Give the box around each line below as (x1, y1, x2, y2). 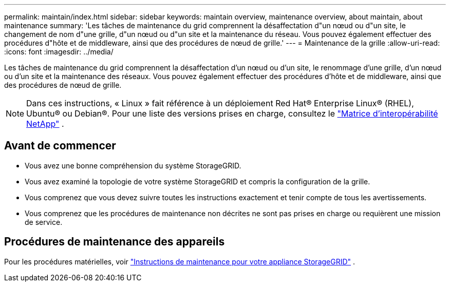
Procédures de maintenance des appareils (4, 235, 225, 249)
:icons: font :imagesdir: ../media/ (4, 47, 114, 56)
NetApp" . (26, 119, 64, 129)
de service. (25, 217, 63, 226)
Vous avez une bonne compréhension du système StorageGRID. (25, 161, 241, 170)
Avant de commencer (4, 139, 116, 152)
